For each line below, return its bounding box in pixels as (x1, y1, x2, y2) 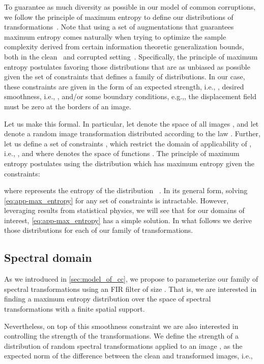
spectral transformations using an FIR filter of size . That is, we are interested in (4, 283, 257, 294)
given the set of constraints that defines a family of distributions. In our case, (4, 71, 245, 82)
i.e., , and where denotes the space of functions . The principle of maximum (4, 148, 240, 159)
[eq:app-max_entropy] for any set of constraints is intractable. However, (4, 195, 229, 205)
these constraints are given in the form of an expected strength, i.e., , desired (4, 81, 244, 92)
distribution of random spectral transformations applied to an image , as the (4, 340, 243, 351)
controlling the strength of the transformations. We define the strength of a (4, 330, 239, 341)
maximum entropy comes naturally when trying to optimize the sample (4, 31, 226, 42)
